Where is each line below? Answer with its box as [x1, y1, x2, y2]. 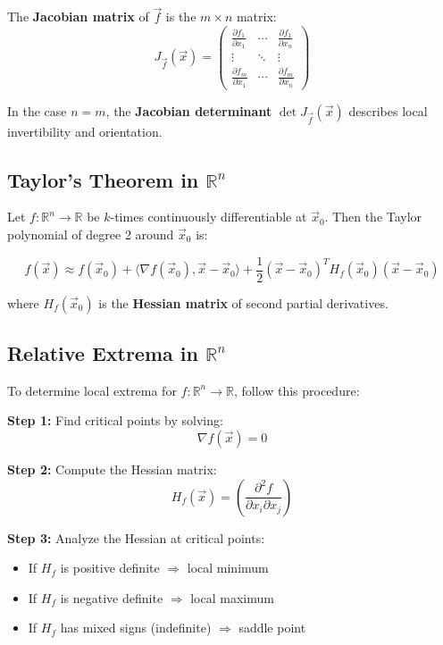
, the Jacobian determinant [105, 101, 272, 120]
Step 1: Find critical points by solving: [7, 411, 223, 430]
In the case [7, 101, 67, 120]
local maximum [190, 588, 274, 607]
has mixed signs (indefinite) [60, 618, 212, 637]
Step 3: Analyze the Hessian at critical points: [7, 528, 265, 547]
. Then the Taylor [324, 207, 422, 226]
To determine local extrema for [7, 381, 177, 399]
